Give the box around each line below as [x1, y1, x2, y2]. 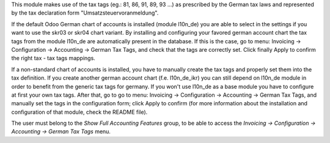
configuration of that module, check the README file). [11, 108, 148, 116]
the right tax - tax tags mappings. [11, 55, 96, 62]
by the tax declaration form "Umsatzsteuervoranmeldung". [11, 9, 159, 16]
